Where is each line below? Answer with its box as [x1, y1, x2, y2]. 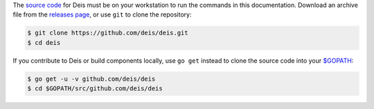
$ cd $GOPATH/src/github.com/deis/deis [27, 85, 163, 92]
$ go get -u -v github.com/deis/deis [27, 75, 156, 83]
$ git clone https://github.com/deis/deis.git [27, 29, 188, 37]
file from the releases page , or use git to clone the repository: [12, 10, 192, 19]
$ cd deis [27, 39, 61, 46]
